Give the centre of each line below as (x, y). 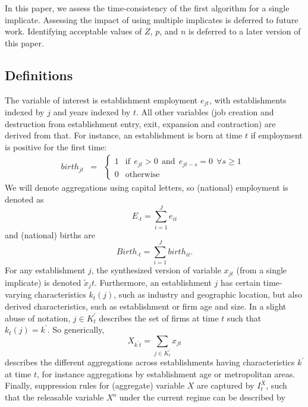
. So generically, (76, 329)
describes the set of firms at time (159, 318)
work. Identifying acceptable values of (73, 31)
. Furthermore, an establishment (153, 282)
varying (18, 294)
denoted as (24, 199)
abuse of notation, (38, 318)
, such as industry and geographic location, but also (208, 294)
